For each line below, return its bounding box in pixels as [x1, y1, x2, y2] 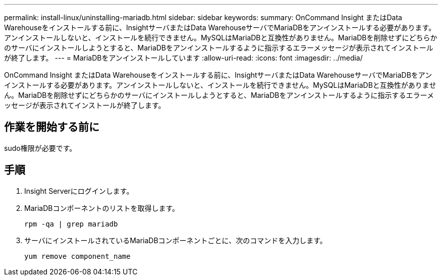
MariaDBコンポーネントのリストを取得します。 [24, 203, 180, 212]
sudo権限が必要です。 [4, 143, 77, 152]
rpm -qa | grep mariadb [24, 219, 118, 228]
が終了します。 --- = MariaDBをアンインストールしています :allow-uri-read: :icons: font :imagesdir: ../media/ [4, 53, 363, 62]
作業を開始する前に [4, 121, 99, 134]
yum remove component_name [24, 252, 131, 260]
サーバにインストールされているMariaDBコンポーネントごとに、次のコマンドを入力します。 [24, 236, 327, 245]
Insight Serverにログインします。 [24, 186, 134, 195]
